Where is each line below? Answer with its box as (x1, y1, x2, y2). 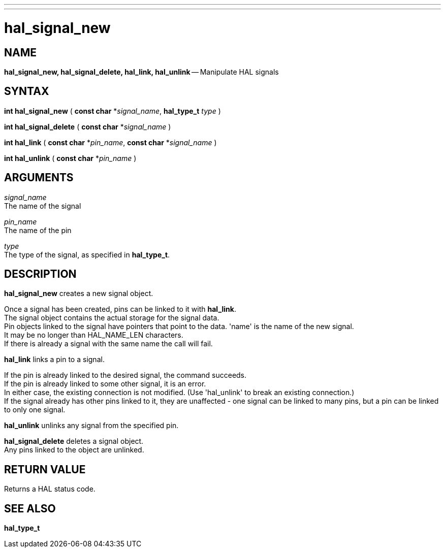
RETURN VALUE (4, 463, 86, 476)
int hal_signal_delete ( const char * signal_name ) (4, 122, 171, 131)
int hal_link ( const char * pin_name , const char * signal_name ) (4, 138, 217, 147)
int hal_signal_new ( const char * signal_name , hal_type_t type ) (4, 106, 221, 115)
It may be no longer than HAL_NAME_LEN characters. (4, 331, 183, 340)
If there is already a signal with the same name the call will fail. (4, 339, 213, 348)
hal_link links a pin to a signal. (4, 355, 105, 364)
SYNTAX (4, 85, 49, 98)
